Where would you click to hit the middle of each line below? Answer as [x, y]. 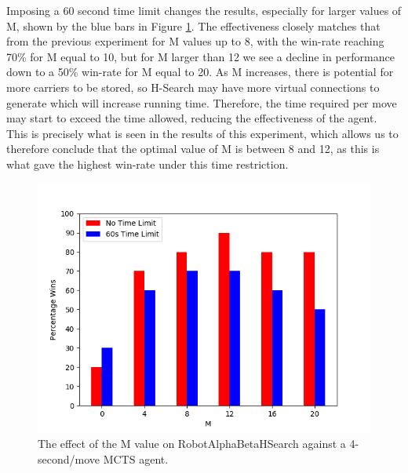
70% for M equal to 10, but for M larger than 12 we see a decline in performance [200, 56]
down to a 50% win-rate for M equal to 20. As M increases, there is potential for [200, 72]
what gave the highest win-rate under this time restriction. [148, 164]
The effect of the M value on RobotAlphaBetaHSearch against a [192, 444]
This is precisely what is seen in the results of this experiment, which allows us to [202, 133]
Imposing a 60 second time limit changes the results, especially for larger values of [204, 10]
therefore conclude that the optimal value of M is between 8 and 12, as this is [193, 149]
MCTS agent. [136, 458]
